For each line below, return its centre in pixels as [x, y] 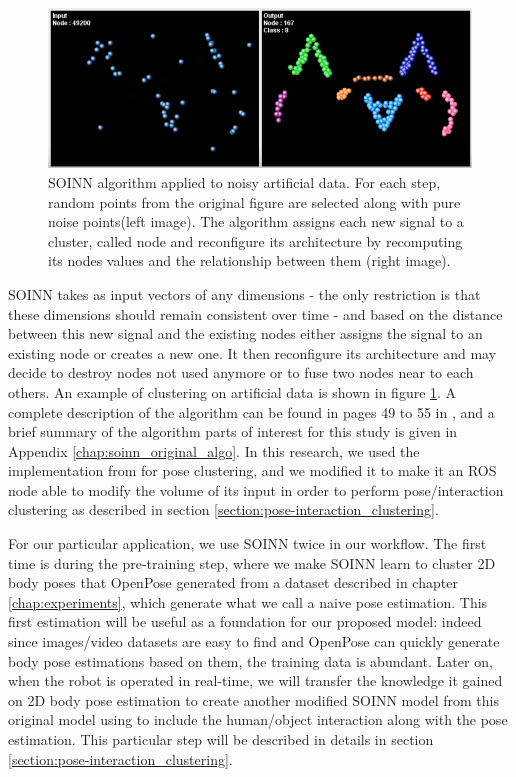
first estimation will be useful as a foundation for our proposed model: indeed [245, 621]
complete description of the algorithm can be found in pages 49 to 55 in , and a [251, 411]
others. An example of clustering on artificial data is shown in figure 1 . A [232, 391]
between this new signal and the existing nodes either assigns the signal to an [245, 333]
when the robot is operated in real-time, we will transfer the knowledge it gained [255, 680]
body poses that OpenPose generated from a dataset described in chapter [233, 582]
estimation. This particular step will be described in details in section [221, 739]
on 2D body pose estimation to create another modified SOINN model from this [253, 699]
